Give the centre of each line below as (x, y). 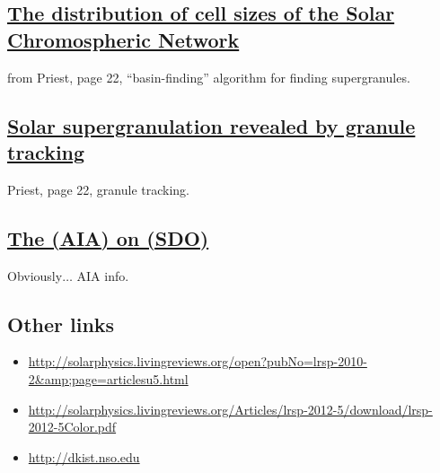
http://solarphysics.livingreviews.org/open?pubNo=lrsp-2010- (198, 361)
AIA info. (103, 275)
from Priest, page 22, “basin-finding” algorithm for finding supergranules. (209, 77)
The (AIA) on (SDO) (108, 237)
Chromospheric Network (123, 39)
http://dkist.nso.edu (84, 456)
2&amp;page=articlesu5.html (108, 378)
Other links (61, 324)
